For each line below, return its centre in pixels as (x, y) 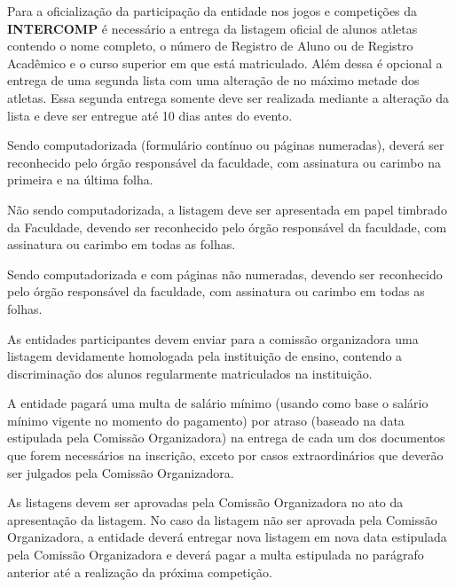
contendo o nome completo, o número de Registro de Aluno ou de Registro (210, 46)
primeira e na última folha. (80, 180)
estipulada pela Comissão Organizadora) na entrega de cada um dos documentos (226, 438)
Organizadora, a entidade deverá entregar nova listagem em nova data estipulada (227, 537)
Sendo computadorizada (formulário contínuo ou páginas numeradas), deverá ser (226, 145)
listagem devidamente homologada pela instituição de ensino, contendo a (205, 356)
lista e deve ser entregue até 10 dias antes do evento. (150, 115)
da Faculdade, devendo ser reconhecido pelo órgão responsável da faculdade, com (227, 227)
